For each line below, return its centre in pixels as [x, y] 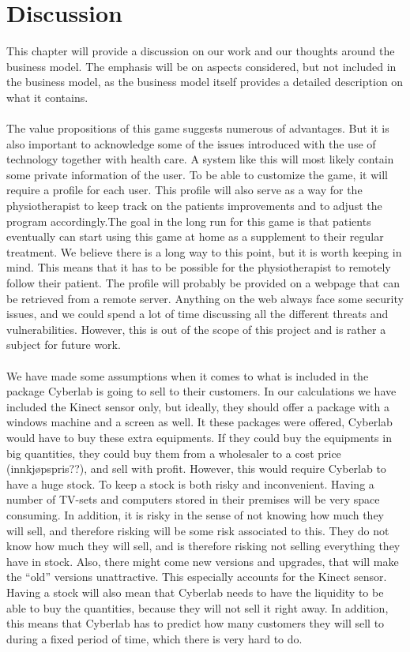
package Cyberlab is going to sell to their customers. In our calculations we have [201, 391]
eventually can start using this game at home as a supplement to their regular [195, 236]
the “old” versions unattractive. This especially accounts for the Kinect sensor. [197, 577]
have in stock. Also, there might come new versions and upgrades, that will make [203, 561]
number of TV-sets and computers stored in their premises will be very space [193, 499]
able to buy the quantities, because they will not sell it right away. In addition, [197, 607]
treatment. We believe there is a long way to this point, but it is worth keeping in [204, 251]
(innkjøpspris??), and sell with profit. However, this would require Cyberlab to [196, 468]
